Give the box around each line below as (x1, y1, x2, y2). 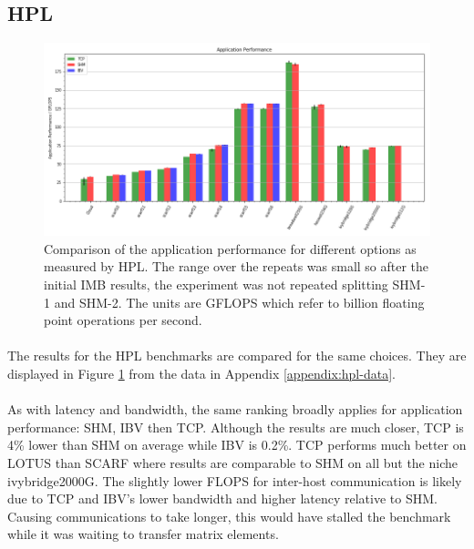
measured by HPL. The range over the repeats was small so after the (44, 257, 429, 276)
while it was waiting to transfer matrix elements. (7, 524, 279, 544)
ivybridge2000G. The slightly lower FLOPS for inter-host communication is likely (7, 471, 462, 490)
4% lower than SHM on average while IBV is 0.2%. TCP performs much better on (7, 435, 467, 454)
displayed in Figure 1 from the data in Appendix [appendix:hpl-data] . (7, 363, 396, 382)
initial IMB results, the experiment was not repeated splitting (44, 274, 388, 293)
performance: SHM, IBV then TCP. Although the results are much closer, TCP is (7, 417, 464, 436)
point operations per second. (44, 310, 202, 330)
